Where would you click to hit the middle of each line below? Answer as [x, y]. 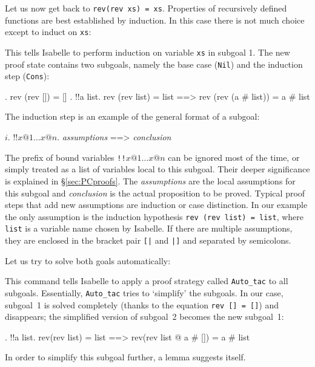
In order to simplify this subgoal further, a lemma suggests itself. [125, 357]
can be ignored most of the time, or [234, 157]
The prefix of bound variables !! [65, 157]
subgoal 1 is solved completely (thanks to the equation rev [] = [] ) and [142, 304]
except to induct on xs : [48, 32]
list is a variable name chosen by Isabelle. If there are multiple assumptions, [149, 228]
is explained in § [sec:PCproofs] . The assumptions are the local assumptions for [150, 180]
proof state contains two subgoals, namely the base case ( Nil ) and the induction [154, 64]
